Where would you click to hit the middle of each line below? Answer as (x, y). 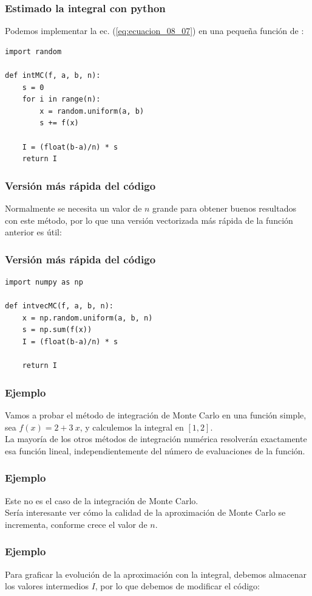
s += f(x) (59, 123)
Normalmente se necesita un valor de (73, 208)
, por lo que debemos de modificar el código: (178, 586)
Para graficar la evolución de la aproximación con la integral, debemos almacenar (156, 574)
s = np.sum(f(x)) (57, 330)
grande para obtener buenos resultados (224, 208)
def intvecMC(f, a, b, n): (59, 306)
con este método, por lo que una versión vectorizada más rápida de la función (149, 220)
